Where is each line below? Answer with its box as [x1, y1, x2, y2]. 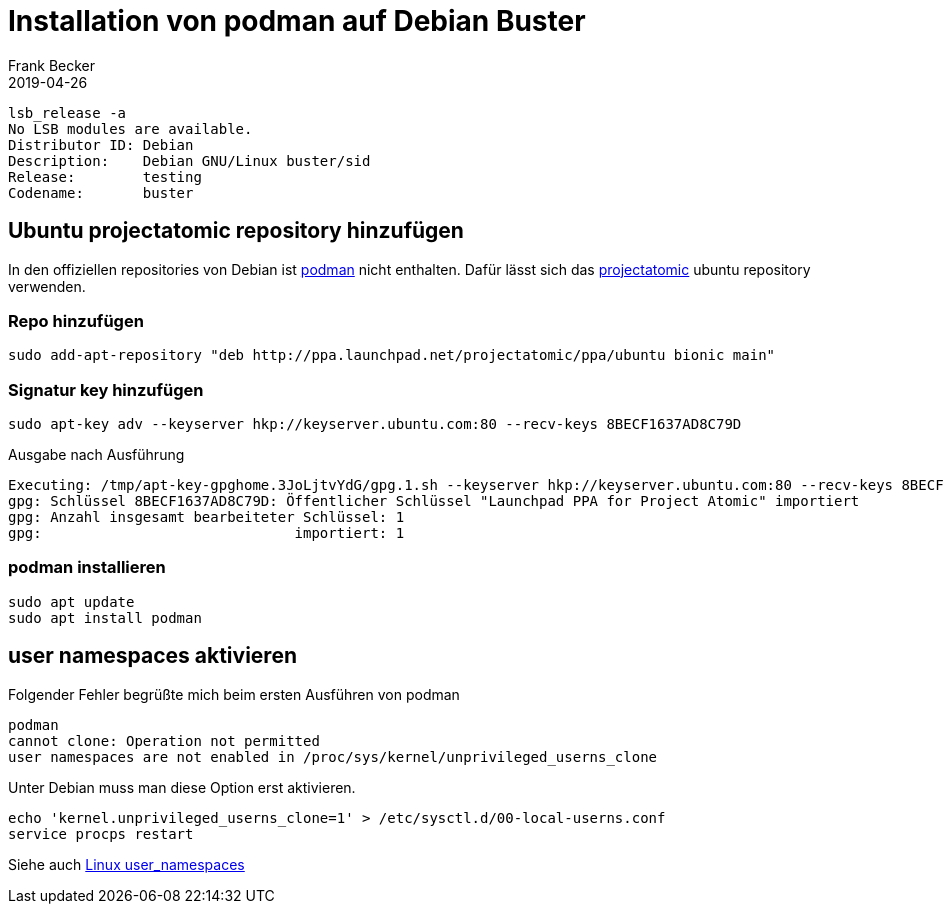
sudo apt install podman [8, 609, 202, 626]
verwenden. [8, 277, 86, 295]
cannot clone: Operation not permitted [8, 732, 320, 749]
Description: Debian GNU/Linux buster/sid [8, 152, 371, 169]
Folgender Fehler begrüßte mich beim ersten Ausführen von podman [8, 685, 460, 703]
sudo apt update [8, 593, 135, 610]
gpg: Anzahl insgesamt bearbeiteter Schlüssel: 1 [8, 509, 405, 526]
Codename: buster [8, 184, 194, 201]
